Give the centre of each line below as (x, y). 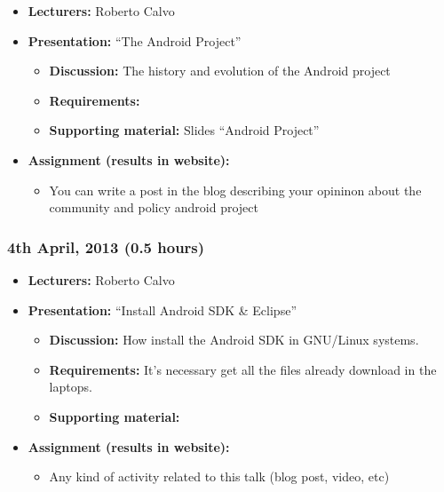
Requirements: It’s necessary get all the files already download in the (243, 369)
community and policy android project (154, 207)
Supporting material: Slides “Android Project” (184, 130)
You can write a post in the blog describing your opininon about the (235, 190)
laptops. (71, 387)
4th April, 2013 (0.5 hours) (106, 246)
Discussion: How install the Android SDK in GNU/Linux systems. (234, 340)
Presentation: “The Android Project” (135, 40)
